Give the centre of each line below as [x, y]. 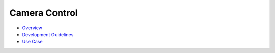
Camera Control [44, 13]
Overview [32, 28]
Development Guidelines [48, 34]
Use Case [32, 42]
